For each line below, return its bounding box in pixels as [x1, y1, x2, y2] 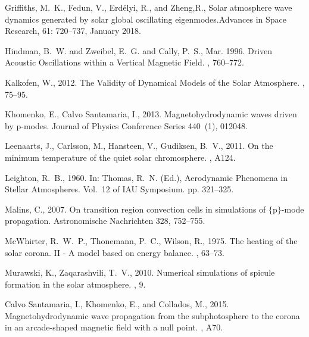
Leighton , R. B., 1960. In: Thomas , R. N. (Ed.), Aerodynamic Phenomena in [5, 171, 288, 183]
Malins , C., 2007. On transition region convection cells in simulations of [5, 202, 266, 215]
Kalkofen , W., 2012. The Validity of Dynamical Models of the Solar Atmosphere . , [5, 76, 305, 88]
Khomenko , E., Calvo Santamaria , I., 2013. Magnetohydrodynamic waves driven [5, 108, 297, 120]
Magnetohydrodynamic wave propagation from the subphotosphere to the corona [5, 309, 300, 322]
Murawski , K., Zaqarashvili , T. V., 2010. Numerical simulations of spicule [5, 266, 275, 279]
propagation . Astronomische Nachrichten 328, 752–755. [5, 214, 205, 227]
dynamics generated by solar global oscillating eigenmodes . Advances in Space [5, 13, 286, 25]
